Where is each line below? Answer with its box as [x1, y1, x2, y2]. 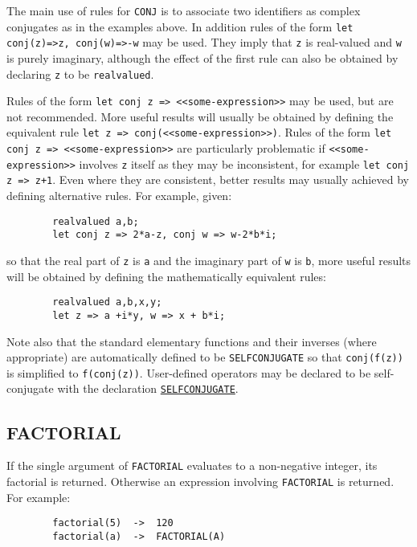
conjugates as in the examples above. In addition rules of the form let [6, 18, 354, 35]
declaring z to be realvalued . [6, 65, 154, 82]
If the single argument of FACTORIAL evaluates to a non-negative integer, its [6, 457, 378, 474]
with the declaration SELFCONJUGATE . [57, 380, 239, 397]
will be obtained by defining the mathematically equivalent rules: [6, 267, 326, 284]
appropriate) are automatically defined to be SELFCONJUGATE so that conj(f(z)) [6, 349, 403, 365]
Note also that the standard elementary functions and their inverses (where [6, 333, 377, 349]
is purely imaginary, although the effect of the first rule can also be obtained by [6, 49, 399, 66]
